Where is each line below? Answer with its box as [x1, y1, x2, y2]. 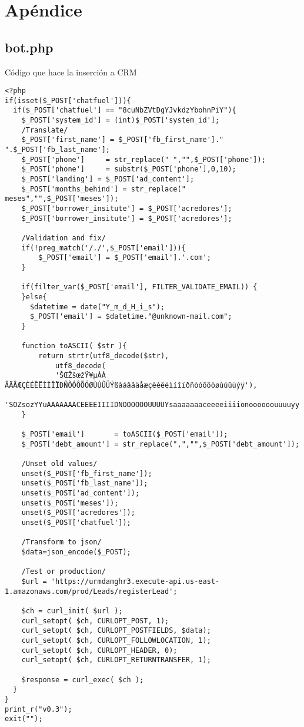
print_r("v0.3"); [5, 705, 72, 713]
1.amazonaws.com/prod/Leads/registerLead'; [5, 587, 178, 596]
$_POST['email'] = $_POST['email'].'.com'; [38, 253, 211, 262]
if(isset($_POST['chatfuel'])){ [5, 96, 131, 105]
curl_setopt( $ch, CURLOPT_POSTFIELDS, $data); [21, 626, 211, 635]
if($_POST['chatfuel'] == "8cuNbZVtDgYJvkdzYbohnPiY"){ [13, 106, 236, 115]
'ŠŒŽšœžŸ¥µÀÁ [55, 371, 106, 380]
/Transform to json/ [21, 538, 102, 547]
